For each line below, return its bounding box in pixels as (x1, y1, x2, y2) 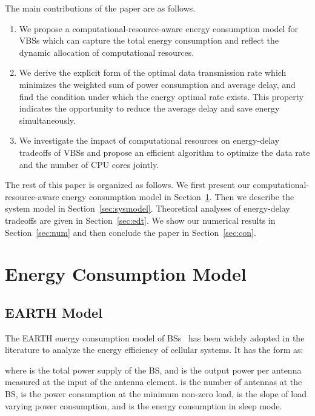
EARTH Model (5, 303, 102, 321)
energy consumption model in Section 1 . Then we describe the (62, 190, 294, 203)
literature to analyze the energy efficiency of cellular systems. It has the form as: (5, 343, 303, 356)
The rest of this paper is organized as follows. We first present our (5, 178, 250, 191)
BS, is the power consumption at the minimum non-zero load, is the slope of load (5, 387, 307, 400)
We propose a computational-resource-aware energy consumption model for (19, 22, 298, 35)
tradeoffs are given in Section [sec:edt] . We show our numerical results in (5, 213, 276, 226)
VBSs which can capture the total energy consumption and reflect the (19, 34, 279, 47)
